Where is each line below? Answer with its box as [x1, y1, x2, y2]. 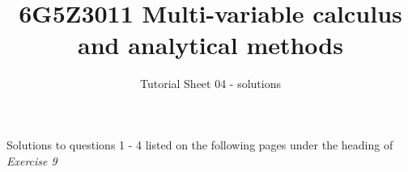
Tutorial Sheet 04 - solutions [139, 75, 282, 92]
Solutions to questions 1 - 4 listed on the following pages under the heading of [6, 136, 393, 153]
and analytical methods [78, 28, 343, 61]
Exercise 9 [6, 152, 57, 169]
